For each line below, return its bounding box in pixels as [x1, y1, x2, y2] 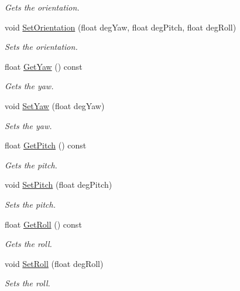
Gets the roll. [5, 238, 52, 250]
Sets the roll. [5, 277, 50, 289]
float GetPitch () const [5, 139, 87, 151]
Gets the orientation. [5, 1, 80, 13]
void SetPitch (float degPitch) [5, 178, 112, 191]
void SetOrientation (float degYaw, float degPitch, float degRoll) [5, 21, 236, 33]
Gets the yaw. [5, 80, 54, 92]
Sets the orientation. [5, 40, 78, 53]
